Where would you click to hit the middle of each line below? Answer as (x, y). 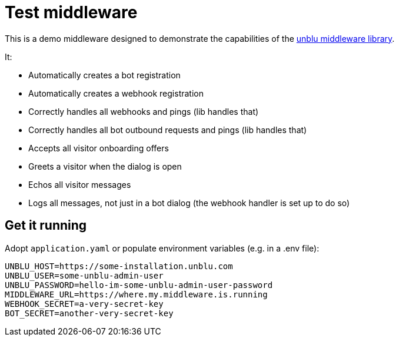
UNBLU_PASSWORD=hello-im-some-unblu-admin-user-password (139, 285)
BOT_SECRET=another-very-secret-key (89, 313)
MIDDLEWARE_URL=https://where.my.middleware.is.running (136, 294)
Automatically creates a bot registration (104, 75)
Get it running (46, 226)
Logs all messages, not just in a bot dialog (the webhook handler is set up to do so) (189, 203)
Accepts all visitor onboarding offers (99, 148)
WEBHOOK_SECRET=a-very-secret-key (84, 304)
